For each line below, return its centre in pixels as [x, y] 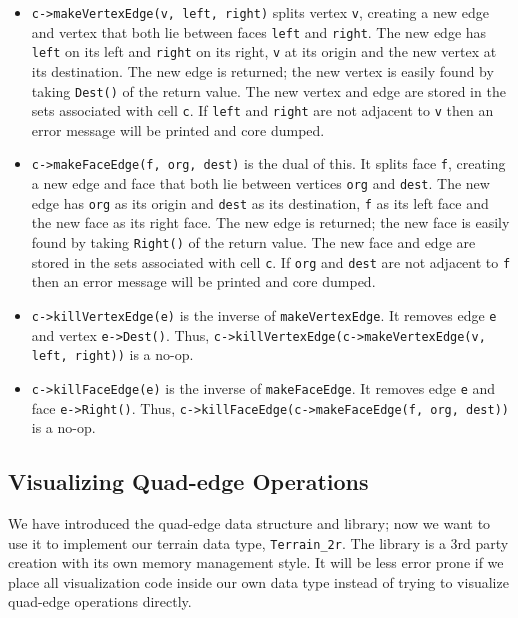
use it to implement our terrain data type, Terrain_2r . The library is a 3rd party [258, 542]
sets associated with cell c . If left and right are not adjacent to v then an [262, 110]
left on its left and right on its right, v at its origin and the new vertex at [264, 51]
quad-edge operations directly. [100, 601]
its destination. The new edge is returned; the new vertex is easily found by [262, 70]
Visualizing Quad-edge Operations [188, 481]
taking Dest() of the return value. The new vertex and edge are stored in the [268, 90]
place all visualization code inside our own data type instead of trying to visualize [258, 581]
